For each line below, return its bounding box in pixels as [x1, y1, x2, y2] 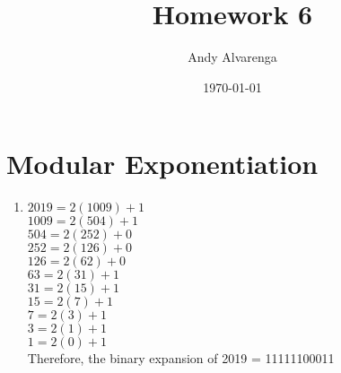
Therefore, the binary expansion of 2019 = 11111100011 [27, 349, 335, 368]
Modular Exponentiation [6, 145, 319, 182]
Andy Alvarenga [188, 48, 277, 66]
